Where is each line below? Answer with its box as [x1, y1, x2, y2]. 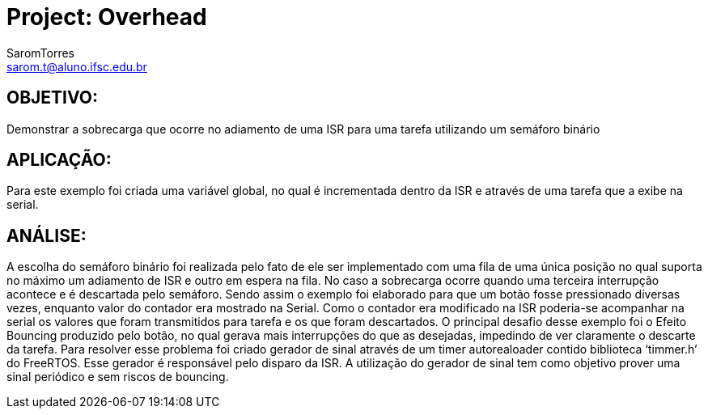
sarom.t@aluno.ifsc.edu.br [6, 59, 147, 74]
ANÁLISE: [6, 225, 87, 246]
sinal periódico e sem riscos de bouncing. [6, 370, 229, 384]
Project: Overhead [6, 3, 207, 31]
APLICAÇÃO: [6, 150, 112, 171]
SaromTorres [6, 45, 74, 60]
